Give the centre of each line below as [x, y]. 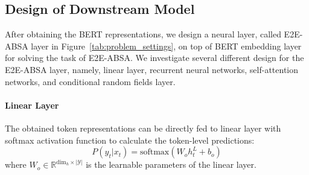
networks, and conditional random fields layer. [90, 81]
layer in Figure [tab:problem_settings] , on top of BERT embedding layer [166, 46]
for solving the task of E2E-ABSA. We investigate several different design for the [154, 58]
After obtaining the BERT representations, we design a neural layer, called [143, 34]
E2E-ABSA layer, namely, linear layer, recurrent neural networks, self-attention [152, 69]
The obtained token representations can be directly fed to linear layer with [143, 128]
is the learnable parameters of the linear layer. [171, 164]
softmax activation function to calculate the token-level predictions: [130, 140]
